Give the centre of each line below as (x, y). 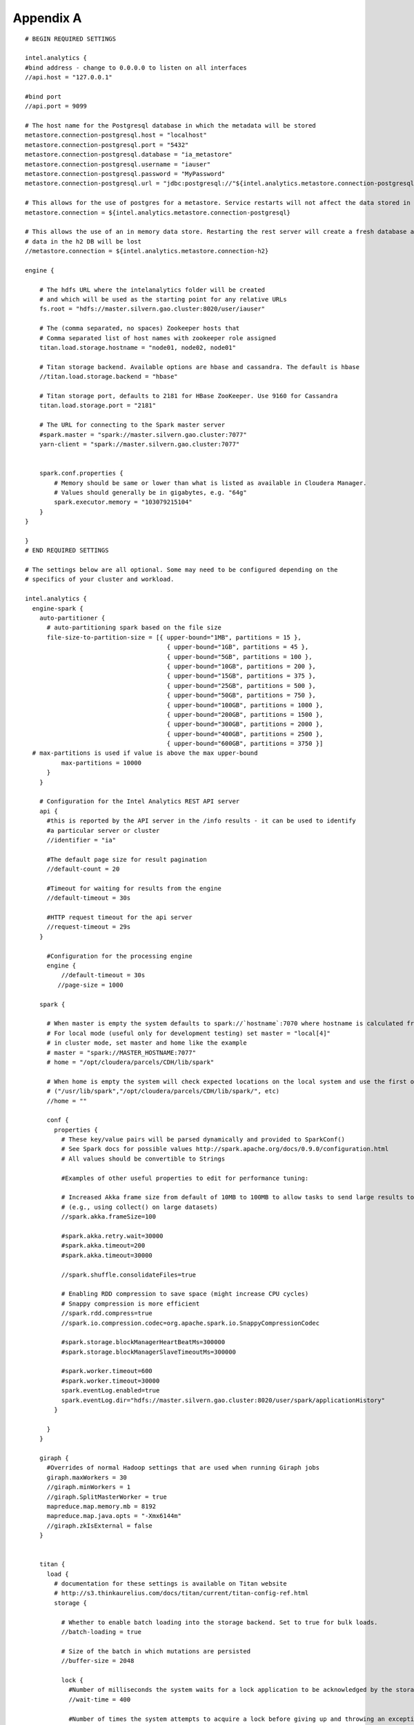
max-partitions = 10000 (101, 763)
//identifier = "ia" (81, 840)
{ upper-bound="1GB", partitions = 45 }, (238, 647)
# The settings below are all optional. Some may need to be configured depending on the (181, 570)
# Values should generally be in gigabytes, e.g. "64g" (151, 492)
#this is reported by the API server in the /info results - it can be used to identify (201, 821)
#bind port (43, 96)
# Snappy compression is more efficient (130, 1303)
